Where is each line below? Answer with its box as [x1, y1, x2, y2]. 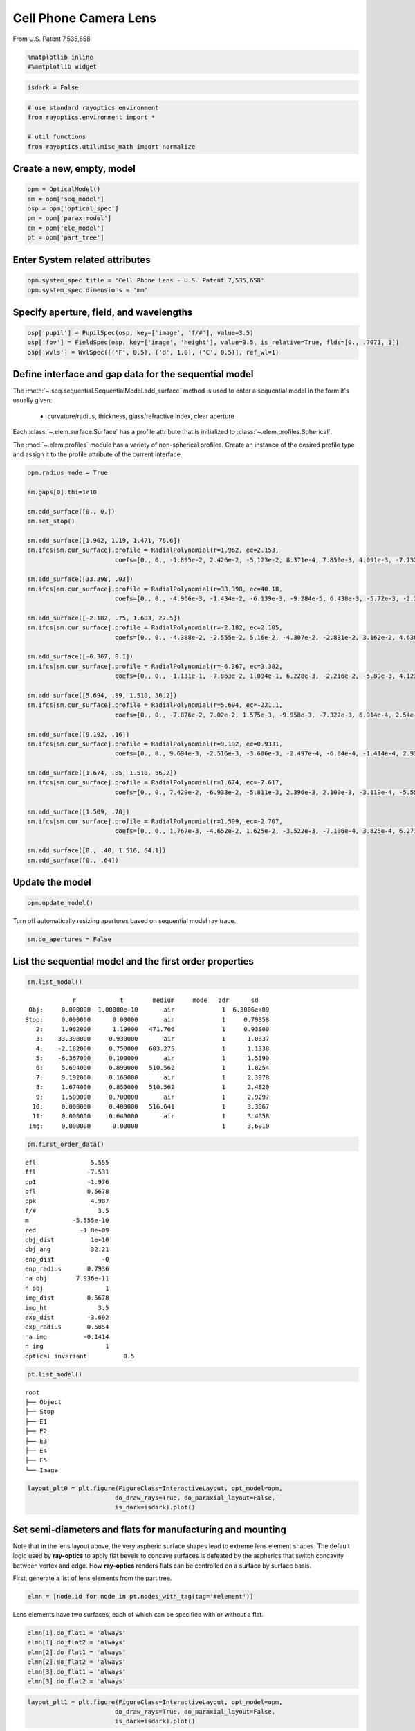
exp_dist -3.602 [25, 1313, 109, 1322]
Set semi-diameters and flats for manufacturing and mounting [12, 1523, 287, 1535]
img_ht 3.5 [25, 1304, 109, 1311]
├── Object [25, 1398, 62, 1406]
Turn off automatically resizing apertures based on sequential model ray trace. [12, 917, 237, 925]
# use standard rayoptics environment [27, 104, 159, 112]
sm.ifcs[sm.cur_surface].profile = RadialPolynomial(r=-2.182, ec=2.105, [27, 624, 283, 631]
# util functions [27, 133, 86, 141]
